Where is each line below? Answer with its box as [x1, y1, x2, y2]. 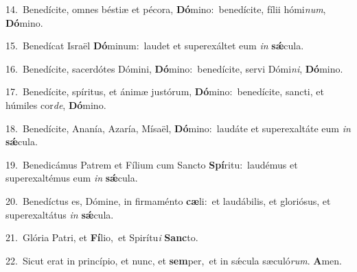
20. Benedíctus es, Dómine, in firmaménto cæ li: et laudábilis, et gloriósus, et [5, 193, 331, 208]
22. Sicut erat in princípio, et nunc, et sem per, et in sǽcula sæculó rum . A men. [5, 253, 342, 267]
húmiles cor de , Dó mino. [5, 97, 106, 112]
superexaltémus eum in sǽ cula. [5, 171, 138, 185]
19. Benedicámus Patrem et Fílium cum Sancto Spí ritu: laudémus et [5, 157, 298, 171]
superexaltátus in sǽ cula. [5, 207, 114, 221]
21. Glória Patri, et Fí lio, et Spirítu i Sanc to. [5, 230, 198, 245]
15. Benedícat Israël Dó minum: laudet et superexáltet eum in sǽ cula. [5, 38, 304, 53]
